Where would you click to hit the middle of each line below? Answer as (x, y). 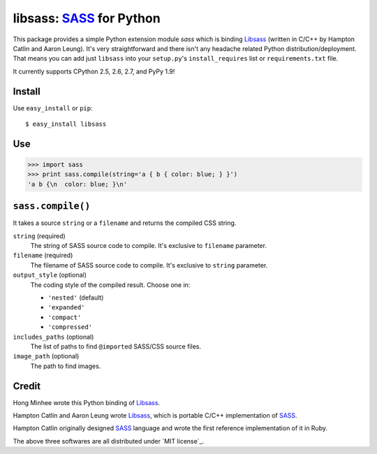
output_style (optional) (50, 275)
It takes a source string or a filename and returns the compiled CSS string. (125, 223)
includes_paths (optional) (53, 337)
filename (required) (43, 256)
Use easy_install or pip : (53, 108)
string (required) (39, 236)
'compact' (65, 317)
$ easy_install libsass (66, 124)
